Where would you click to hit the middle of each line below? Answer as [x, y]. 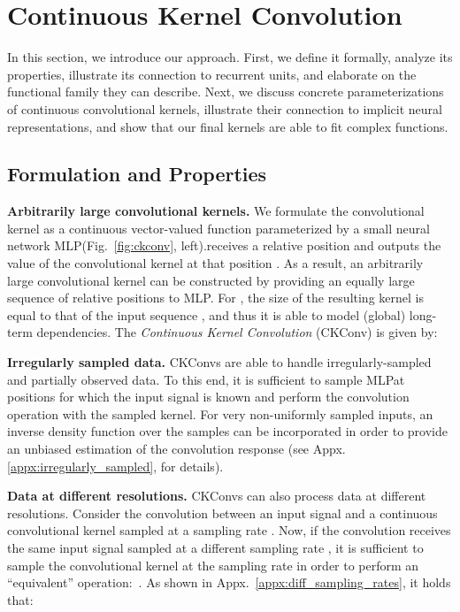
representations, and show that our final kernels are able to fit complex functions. [228, 126]
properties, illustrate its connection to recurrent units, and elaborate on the [212, 74]
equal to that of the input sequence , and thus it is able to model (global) [207, 314]
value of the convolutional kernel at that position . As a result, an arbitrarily [215, 263]
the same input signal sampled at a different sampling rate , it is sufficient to [215, 547]
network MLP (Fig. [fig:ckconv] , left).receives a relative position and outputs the [224, 245]
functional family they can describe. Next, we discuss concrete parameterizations [226, 92]
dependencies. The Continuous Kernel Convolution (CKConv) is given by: [237, 332]
